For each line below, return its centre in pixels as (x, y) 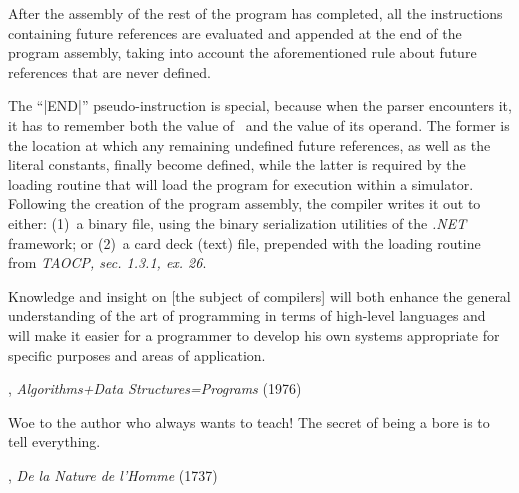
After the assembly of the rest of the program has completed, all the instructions (255, 13)
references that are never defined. (109, 71)
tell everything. (54, 441)
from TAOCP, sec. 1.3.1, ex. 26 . (107, 262)
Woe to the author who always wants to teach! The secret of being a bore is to (249, 421)
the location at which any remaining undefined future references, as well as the (249, 144)
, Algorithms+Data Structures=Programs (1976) (155, 388)
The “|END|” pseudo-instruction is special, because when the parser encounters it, (260, 105)
